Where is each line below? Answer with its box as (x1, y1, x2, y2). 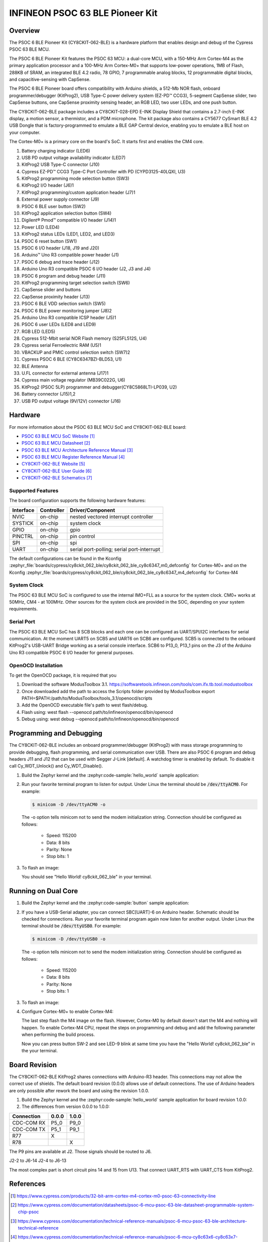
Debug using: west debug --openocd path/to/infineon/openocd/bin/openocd (21, 716, 179, 722)
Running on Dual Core (9, 887, 78, 895)
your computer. (9, 129, 41, 135)
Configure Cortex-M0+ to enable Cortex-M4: (21, 1009, 114, 1014)
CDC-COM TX (12, 1126, 46, 1133)
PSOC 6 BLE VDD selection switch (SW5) (21, 301, 106, 307)
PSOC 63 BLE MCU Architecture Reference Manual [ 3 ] (21, 447, 134, 453)
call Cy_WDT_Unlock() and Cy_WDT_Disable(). (9, 763, 103, 769)
